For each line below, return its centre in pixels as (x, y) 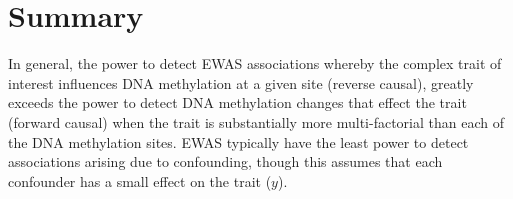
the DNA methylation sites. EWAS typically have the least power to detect (238, 141)
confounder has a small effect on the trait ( (140, 180)
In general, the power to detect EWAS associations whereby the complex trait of (255, 63)
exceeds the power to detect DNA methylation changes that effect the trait (237, 102)
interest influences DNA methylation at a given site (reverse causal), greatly (241, 82)
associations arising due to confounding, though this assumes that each (225, 161)
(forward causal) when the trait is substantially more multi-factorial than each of (256, 121)
